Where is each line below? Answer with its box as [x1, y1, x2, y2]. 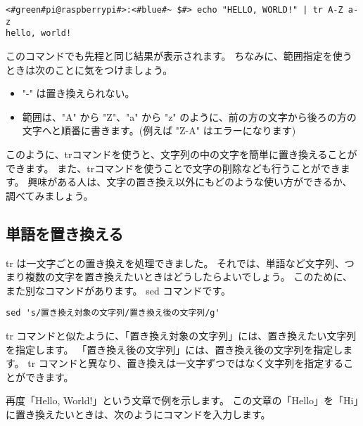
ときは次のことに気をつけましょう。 [6, 62, 173, 77]
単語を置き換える [6, 222, 124, 244]
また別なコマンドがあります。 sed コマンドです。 [6, 283, 231, 297]
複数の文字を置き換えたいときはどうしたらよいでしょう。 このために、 [25, 269, 352, 284]
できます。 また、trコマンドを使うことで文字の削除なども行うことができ [6, 160, 340, 175]
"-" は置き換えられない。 [22, 86, 135, 101]
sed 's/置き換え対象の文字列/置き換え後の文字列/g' [6, 308, 220, 318]
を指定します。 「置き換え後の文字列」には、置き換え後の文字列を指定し [6, 342, 343, 356]
